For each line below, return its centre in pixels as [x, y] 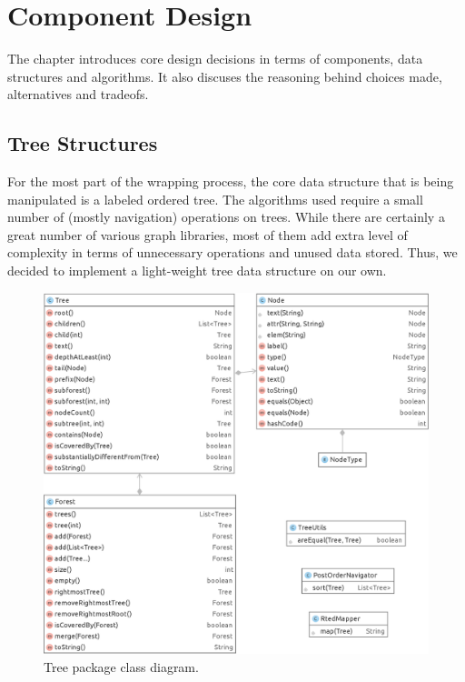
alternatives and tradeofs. [78, 94]
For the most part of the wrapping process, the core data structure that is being [231, 181]
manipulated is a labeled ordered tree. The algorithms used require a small [215, 199]
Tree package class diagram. [121, 666]
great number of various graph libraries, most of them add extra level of [208, 234]
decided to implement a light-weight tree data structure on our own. [197, 271]
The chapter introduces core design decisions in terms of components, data [215, 59]
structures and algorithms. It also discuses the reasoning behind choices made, [225, 76]
